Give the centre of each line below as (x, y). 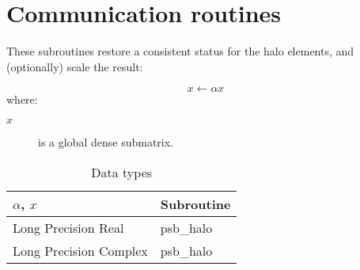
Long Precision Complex (80, 250)
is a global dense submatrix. (106, 141)
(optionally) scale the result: (75, 66)
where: (22, 99)
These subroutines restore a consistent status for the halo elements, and (180, 51)
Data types (122, 172)
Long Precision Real (68, 227)
